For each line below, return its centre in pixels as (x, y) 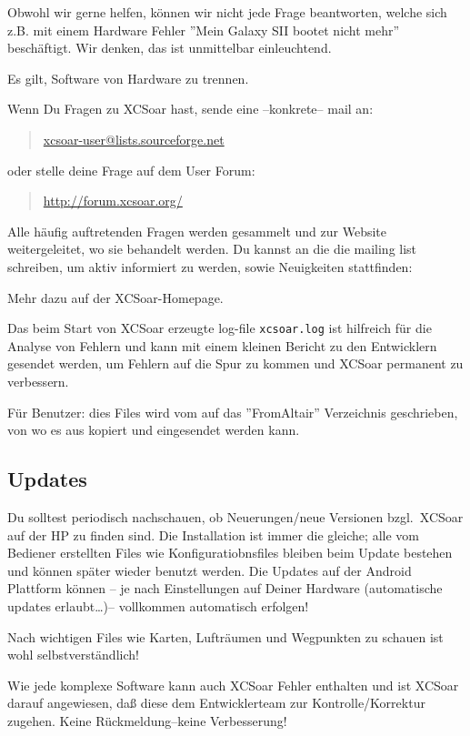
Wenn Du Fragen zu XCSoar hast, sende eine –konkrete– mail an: (190, 109)
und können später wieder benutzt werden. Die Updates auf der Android (210, 570)
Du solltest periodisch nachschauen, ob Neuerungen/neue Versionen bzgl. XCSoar (235, 516)
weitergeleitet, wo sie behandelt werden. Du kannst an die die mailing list (212, 249)
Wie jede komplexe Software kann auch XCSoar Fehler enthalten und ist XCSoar (233, 685)
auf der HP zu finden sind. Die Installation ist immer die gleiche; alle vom (213, 534)
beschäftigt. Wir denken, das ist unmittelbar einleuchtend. (170, 48)
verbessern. (38, 381)
